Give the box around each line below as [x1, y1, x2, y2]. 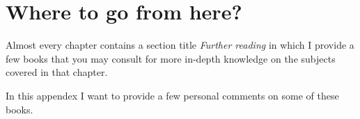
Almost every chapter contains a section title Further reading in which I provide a [6, 38, 354, 52]
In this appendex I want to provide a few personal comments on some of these [6, 88, 339, 102]
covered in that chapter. [6, 65, 108, 79]
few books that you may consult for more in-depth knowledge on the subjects [6, 51, 336, 65]
